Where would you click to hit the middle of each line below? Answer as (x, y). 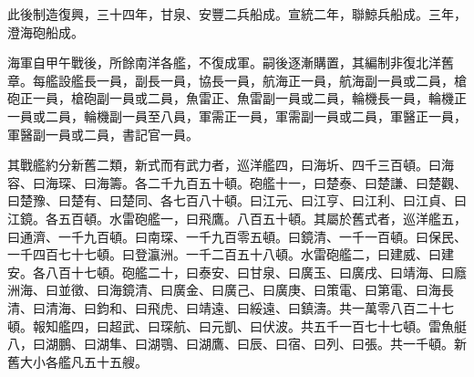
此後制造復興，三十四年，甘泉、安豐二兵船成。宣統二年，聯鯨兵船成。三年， (237, 14)
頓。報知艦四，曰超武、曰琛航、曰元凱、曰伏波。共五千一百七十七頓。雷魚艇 (237, 325)
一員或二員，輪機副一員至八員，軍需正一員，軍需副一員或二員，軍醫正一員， (237, 115)
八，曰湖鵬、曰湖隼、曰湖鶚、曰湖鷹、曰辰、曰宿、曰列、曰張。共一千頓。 (231, 344)
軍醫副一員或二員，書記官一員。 (103, 134)
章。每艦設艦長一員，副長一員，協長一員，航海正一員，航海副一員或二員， (231, 80)
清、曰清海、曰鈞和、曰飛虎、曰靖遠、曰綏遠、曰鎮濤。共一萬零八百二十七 (231, 307)
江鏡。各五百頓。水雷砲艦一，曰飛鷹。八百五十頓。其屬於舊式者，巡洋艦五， (237, 218)
